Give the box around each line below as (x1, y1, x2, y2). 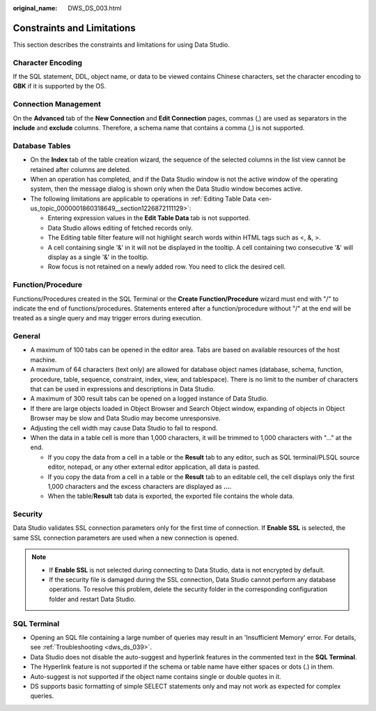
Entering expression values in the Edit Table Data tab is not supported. (47, 214, 251, 222)
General (13, 331, 41, 341)
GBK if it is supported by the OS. (13, 82, 107, 91)
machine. (30, 355, 57, 364)
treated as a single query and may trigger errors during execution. (13, 314, 203, 322)
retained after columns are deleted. (30, 165, 132, 173)
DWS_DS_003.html (68, 4, 122, 12)
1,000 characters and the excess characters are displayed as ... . (47, 482, 232, 490)
